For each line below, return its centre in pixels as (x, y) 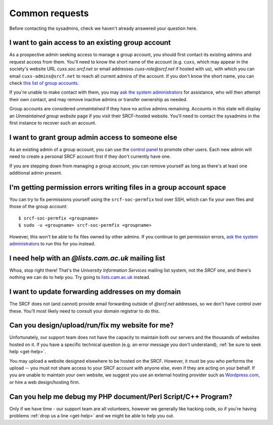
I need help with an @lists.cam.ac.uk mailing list (87, 258)
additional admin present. (36, 173)
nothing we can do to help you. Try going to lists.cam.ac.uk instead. (80, 277)
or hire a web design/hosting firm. (45, 382)
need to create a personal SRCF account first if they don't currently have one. (90, 156)
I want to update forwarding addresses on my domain (95, 292)
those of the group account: (38, 206)
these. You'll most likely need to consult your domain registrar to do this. (85, 311)
